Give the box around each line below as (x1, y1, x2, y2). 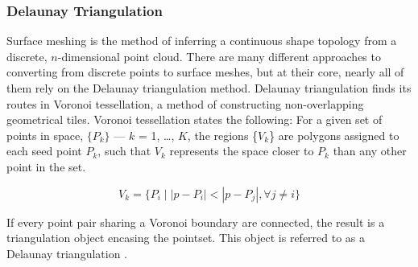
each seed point (6, 142, 82, 159)
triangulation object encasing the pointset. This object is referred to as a (6, 229, 366, 246)
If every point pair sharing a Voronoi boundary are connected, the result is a (6, 213, 385, 230)
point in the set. (6, 158, 86, 175)
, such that (97, 142, 151, 159)
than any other (333, 142, 407, 159)
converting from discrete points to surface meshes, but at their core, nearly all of (6, 64, 404, 80)
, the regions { (187, 126, 259, 143)
